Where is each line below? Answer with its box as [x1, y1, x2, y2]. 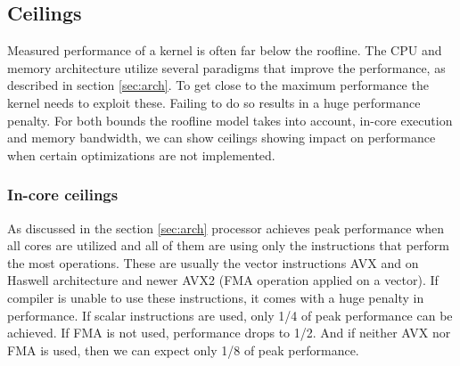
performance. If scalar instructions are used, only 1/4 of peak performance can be [7, 305, 453, 324]
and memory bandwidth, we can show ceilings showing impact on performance [7, 128, 436, 147]
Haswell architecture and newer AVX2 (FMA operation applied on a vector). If [7, 271, 439, 289]
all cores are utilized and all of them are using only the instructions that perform [7, 236, 450, 255]
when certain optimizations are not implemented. [7, 145, 275, 164]
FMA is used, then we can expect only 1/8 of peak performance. [7, 340, 359, 359]
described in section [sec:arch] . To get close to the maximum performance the [7, 76, 429, 94]
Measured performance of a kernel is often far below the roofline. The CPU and [7, 41, 442, 60]
